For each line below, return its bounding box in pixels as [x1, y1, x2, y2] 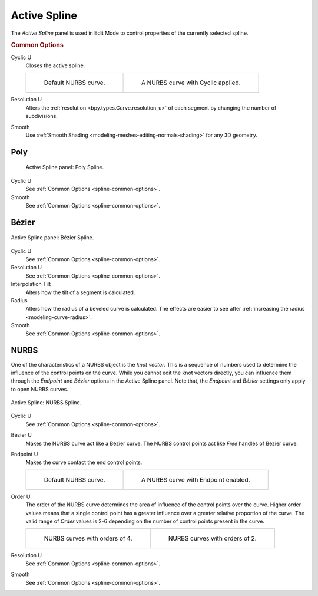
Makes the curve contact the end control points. [25, 459, 143, 466]
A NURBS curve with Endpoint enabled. [141, 475, 250, 483]
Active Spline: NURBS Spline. [11, 399, 82, 406]
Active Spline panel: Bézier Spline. [11, 234, 94, 241]
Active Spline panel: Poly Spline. [25, 164, 104, 171]
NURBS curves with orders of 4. [44, 534, 132, 542]
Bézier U [11, 432, 32, 439]
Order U [11, 493, 31, 500]
